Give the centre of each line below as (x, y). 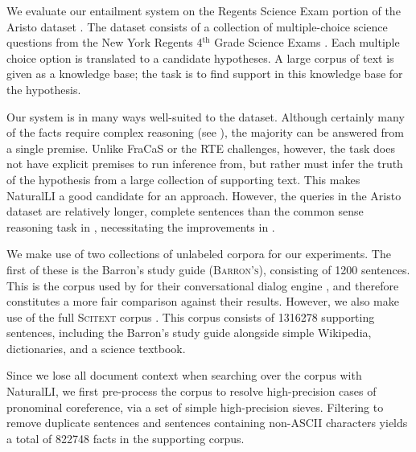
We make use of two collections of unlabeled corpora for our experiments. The (199, 254)
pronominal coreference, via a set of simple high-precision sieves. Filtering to (195, 407)
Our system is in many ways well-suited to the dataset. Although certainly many (206, 116)
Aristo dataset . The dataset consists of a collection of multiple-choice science (197, 26)
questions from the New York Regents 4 (105, 42)
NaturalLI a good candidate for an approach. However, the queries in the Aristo (204, 195)
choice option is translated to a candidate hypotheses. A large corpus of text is (200, 58)
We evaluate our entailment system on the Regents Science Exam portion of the (204, 10)
